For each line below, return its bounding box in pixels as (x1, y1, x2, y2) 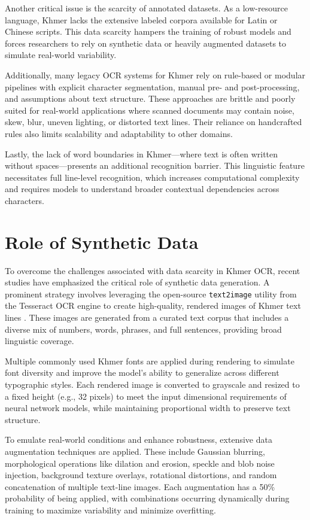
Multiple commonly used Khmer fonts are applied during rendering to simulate (5, 354, 294, 367)
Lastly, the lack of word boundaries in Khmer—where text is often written (5, 147, 278, 160)
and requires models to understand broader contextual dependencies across (5, 183, 279, 195)
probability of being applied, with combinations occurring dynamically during (5, 492, 290, 504)
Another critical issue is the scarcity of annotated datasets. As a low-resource (5, 2, 288, 14)
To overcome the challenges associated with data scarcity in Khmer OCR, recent (5, 264, 300, 276)
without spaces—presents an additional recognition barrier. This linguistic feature (5, 159, 305, 172)
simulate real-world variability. (5, 48, 117, 61)
